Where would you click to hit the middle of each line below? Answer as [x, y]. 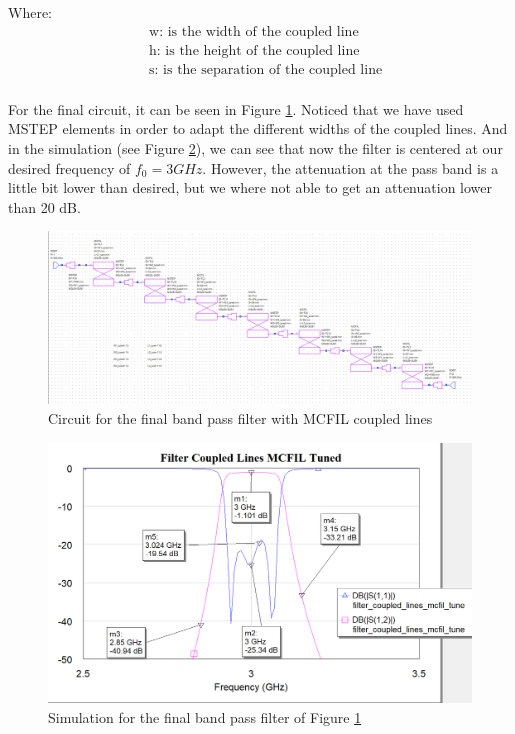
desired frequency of [69, 167]
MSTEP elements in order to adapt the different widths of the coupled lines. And [258, 128]
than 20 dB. [44, 206]
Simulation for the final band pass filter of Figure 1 [205, 716]
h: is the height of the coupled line [254, 50]
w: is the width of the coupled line [254, 31]
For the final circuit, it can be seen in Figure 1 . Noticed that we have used [236, 108]
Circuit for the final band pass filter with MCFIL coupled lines [240, 417]
